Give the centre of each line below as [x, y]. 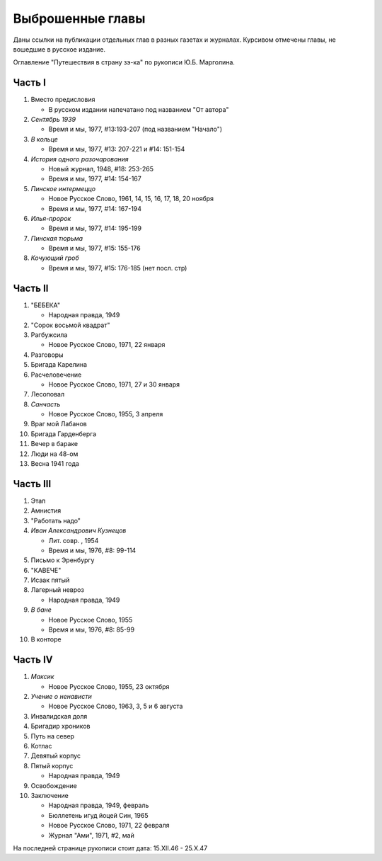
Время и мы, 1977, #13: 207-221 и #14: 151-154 [117, 149]
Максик [42, 677]
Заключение [50, 796]
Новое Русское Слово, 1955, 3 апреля [106, 414]
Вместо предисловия [63, 100]
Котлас [41, 746]
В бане [41, 610]
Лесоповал [48, 394]
